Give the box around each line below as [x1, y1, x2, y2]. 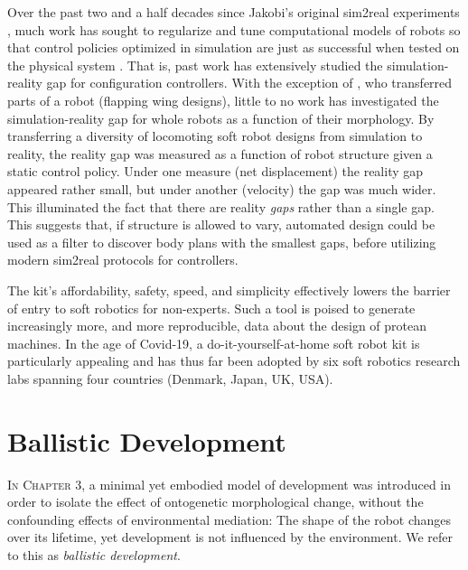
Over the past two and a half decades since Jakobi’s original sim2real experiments [7, 3, 460, 21]
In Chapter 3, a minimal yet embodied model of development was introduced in [7, 474, 452, 493]
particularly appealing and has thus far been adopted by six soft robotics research [7, 351, 461, 370]
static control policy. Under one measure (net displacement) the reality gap [7, 162, 424, 181]
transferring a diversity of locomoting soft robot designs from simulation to [7, 126, 423, 145]
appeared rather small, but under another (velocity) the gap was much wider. [7, 179, 436, 198]
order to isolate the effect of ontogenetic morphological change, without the [7, 492, 424, 511]
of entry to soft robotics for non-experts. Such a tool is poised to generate [7, 298, 416, 317]
